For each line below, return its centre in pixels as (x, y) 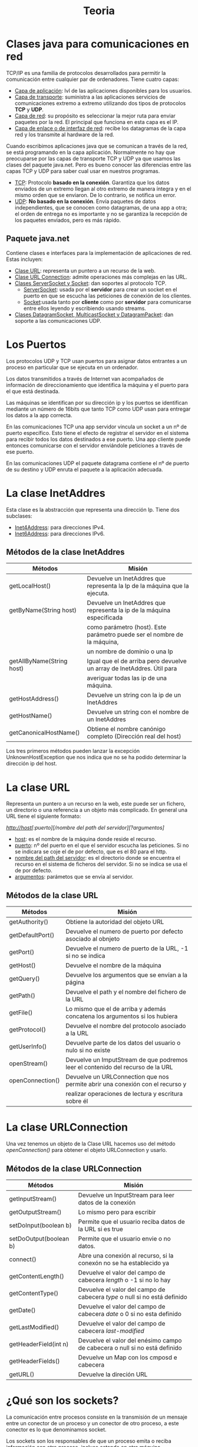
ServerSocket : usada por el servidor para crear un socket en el (100, 289)
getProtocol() (27, 1030)
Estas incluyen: (24, 259)
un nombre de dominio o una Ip (130, 652)
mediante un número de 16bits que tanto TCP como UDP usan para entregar (98, 409)
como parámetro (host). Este (127, 627)
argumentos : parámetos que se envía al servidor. (74, 877)
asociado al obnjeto (93, 939)
